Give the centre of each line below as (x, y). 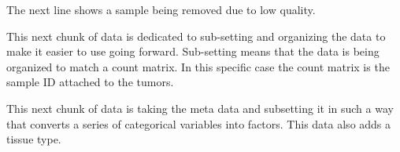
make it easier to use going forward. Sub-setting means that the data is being (193, 51)
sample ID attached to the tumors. (90, 82)
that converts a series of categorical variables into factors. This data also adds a (199, 123)
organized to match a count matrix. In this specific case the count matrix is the (198, 66)
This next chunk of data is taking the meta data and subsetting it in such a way (200, 108)
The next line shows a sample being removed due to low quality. (161, 9)
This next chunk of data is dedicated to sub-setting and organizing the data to (196, 36)
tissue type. (34, 139)
